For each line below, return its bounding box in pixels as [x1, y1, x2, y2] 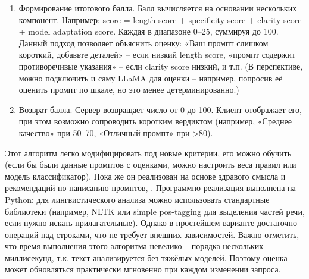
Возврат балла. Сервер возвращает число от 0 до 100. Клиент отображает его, [18, 103, 302, 115]
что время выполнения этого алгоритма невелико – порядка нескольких [5, 240, 264, 252]
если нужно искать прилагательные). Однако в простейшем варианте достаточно [5, 217, 297, 229]
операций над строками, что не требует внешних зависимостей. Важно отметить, [5, 228, 299, 240]
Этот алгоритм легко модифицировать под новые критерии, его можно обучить [5, 146, 292, 159]
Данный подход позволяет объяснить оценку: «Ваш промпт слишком [18, 36, 269, 49]
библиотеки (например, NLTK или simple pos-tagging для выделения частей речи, [5, 205, 305, 217]
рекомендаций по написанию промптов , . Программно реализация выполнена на [5, 181, 296, 194]
